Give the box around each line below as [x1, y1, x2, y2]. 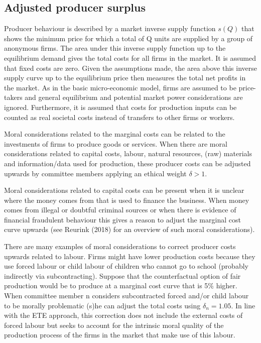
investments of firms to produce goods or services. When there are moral [4, 138, 227, 149]
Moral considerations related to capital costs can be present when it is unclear [4, 185, 244, 195]
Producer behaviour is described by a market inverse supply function [4, 23, 216, 34]
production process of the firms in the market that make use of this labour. [4, 329, 235, 340]
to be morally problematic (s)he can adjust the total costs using [4, 300, 201, 310]
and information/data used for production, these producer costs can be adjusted [4, 158, 251, 168]
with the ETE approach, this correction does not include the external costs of [4, 310, 243, 320]
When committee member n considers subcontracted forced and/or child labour [4, 290, 249, 301]
